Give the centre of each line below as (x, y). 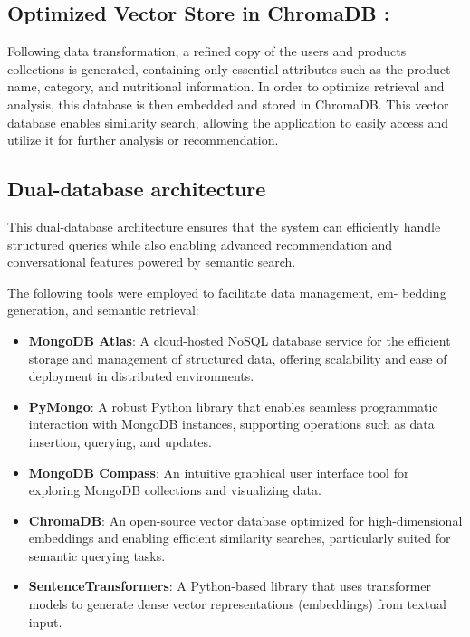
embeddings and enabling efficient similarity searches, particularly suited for (240, 538)
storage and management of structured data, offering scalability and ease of (238, 358)
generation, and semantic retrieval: (103, 310)
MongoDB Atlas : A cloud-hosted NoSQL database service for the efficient (240, 340)
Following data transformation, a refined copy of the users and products (207, 51)
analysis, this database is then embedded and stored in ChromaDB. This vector (228, 104)
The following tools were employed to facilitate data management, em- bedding (227, 292)
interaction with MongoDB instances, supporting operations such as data (231, 424)
